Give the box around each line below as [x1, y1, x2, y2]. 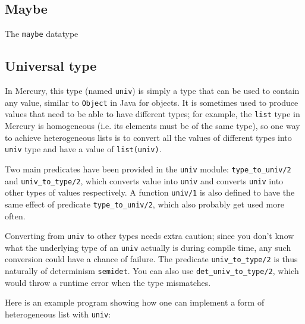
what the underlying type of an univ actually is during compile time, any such [5, 241, 291, 253]
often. [5, 209, 26, 222]
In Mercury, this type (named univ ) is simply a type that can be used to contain [5, 84, 300, 97]
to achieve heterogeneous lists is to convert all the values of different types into [5, 131, 292, 143]
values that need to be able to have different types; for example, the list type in [5, 108, 300, 120]
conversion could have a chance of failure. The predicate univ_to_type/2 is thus [5, 253, 298, 265]
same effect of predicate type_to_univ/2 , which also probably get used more [5, 197, 284, 210]
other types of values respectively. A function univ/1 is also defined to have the [5, 186, 295, 199]
